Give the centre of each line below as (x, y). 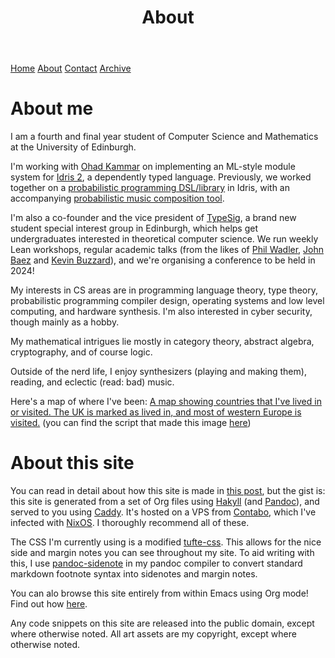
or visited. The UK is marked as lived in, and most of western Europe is (156, 412)
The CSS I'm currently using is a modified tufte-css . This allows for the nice (166, 542)
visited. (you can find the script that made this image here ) (131, 423)
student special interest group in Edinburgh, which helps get (134, 228)
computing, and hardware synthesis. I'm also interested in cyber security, (161, 312)
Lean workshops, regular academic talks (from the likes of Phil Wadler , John (167, 250)
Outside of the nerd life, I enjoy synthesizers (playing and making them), (158, 372)
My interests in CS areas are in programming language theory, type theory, (164, 290)
